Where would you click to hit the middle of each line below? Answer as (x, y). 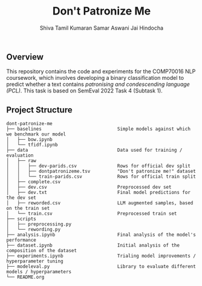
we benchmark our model (36, 134)
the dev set (21, 198)
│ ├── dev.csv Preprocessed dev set (89, 187)
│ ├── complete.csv (34, 182)
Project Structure (39, 110)
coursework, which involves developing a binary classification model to (95, 78)
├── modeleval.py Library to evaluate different (101, 267)
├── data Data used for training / (94, 150)
